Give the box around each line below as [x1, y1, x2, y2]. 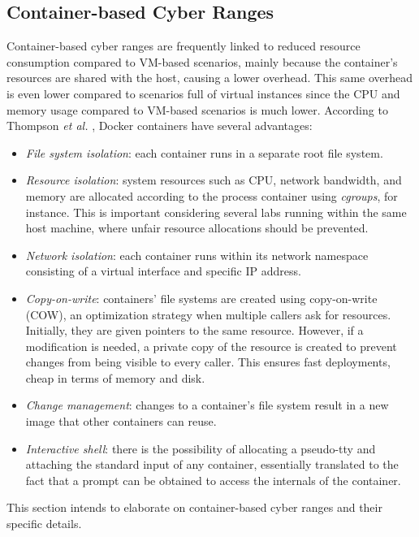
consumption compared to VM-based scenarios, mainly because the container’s [6, 53, 398, 70]
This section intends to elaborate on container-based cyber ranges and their [6, 499, 382, 516]
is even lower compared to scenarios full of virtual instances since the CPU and [6, 84, 400, 102]
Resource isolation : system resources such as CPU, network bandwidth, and [25, 171, 402, 188]
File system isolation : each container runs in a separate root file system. [25, 144, 383, 161]
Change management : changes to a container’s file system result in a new [25, 396, 389, 414]
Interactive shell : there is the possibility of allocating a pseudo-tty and [25, 440, 376, 457]
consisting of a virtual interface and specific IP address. [25, 262, 301, 279]
